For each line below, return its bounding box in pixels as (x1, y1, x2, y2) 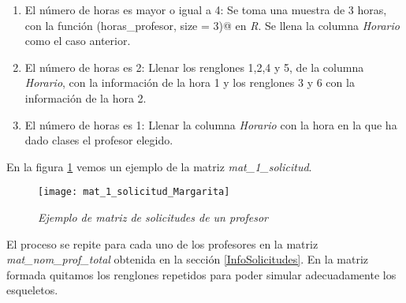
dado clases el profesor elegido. (24, 132, 173, 148)
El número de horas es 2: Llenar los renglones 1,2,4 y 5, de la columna (24, 58, 364, 75)
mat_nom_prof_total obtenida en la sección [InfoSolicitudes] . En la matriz (6, 251, 368, 267)
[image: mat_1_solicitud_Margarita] (38, 186, 230, 198)
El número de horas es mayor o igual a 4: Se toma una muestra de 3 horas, (24, 2, 387, 17)
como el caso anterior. (24, 32, 131, 49)
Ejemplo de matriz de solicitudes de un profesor (38, 209, 269, 225)
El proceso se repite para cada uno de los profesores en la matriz (6, 235, 318, 252)
